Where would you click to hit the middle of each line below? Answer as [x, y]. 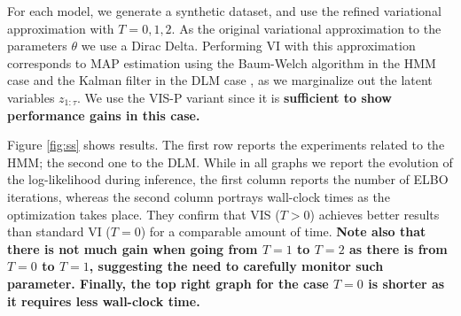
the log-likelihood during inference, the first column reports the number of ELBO [228, 179]
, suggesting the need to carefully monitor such [236, 266]
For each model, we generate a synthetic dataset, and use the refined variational [224, 11]
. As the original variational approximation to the [306, 28]
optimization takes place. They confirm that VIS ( [144, 214]
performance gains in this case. [104, 115]
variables [31, 97]
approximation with [61, 28]
